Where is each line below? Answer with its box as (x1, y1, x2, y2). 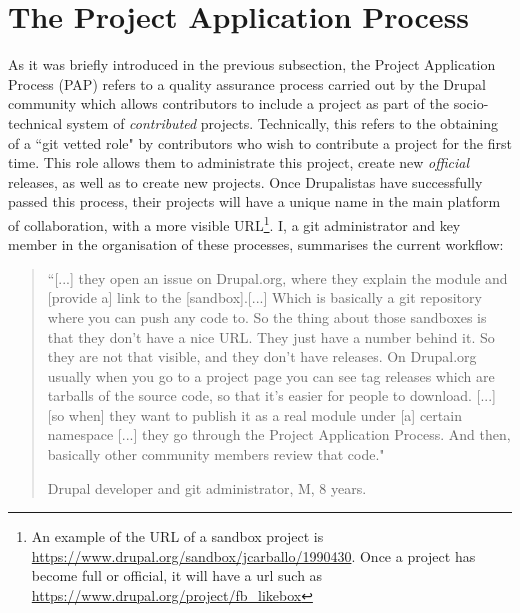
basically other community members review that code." (47, 444, 385, 465)
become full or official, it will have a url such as (31, 565, 323, 586)
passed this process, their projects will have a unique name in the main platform (8, 191, 501, 212)
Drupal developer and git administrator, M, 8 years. (47, 477, 367, 498)
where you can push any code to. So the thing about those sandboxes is (47, 306, 487, 327)
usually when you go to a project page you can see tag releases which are (47, 365, 495, 386)
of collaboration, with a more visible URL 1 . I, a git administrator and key (8, 211, 461, 235)
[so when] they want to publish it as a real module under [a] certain (47, 404, 462, 425)
